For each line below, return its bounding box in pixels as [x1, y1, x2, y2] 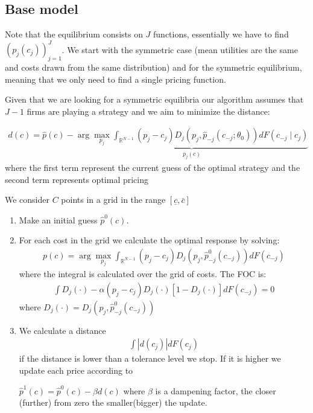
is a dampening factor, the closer [155, 384, 276, 397]
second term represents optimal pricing [5, 173, 148, 185]
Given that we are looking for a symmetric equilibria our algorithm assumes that [5, 93, 304, 106]
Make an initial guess [19, 213, 98, 226]
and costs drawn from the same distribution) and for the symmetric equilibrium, [5, 61, 302, 74]
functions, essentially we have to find [153, 28, 289, 40]
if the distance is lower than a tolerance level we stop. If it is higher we [19, 352, 281, 365]
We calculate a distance [19, 324, 106, 336]
